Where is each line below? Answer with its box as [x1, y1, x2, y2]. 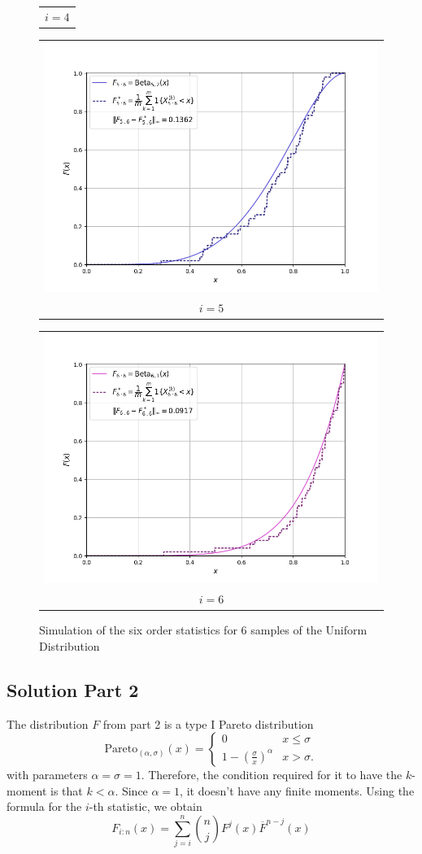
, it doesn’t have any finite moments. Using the [180, 782, 415, 799]
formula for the [7, 798, 82, 815]
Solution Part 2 [7, 677, 139, 702]
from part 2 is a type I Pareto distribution [102, 715, 314, 732]
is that [50, 782, 83, 799]
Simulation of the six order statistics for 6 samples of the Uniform [39, 621, 368, 638]
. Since [115, 782, 148, 799]
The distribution [7, 715, 89, 732]
